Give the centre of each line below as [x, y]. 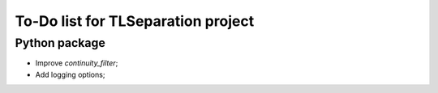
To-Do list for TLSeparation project [135, 21]
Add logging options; [70, 74]
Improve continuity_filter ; [77, 63]
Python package [60, 43]
